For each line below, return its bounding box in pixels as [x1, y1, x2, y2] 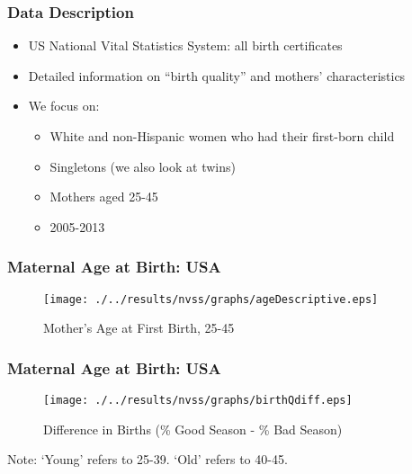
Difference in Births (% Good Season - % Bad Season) [43, 419, 343, 438]
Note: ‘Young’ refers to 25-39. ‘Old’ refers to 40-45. [7, 450, 288, 469]
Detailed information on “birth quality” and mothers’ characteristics [28, 66, 406, 85]
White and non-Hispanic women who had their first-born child [49, 127, 395, 145]
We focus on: [28, 96, 100, 115]
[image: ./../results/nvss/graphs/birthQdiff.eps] [43, 394, 353, 407]
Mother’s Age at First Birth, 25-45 [43, 318, 235, 337]
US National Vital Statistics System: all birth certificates [28, 36, 343, 55]
